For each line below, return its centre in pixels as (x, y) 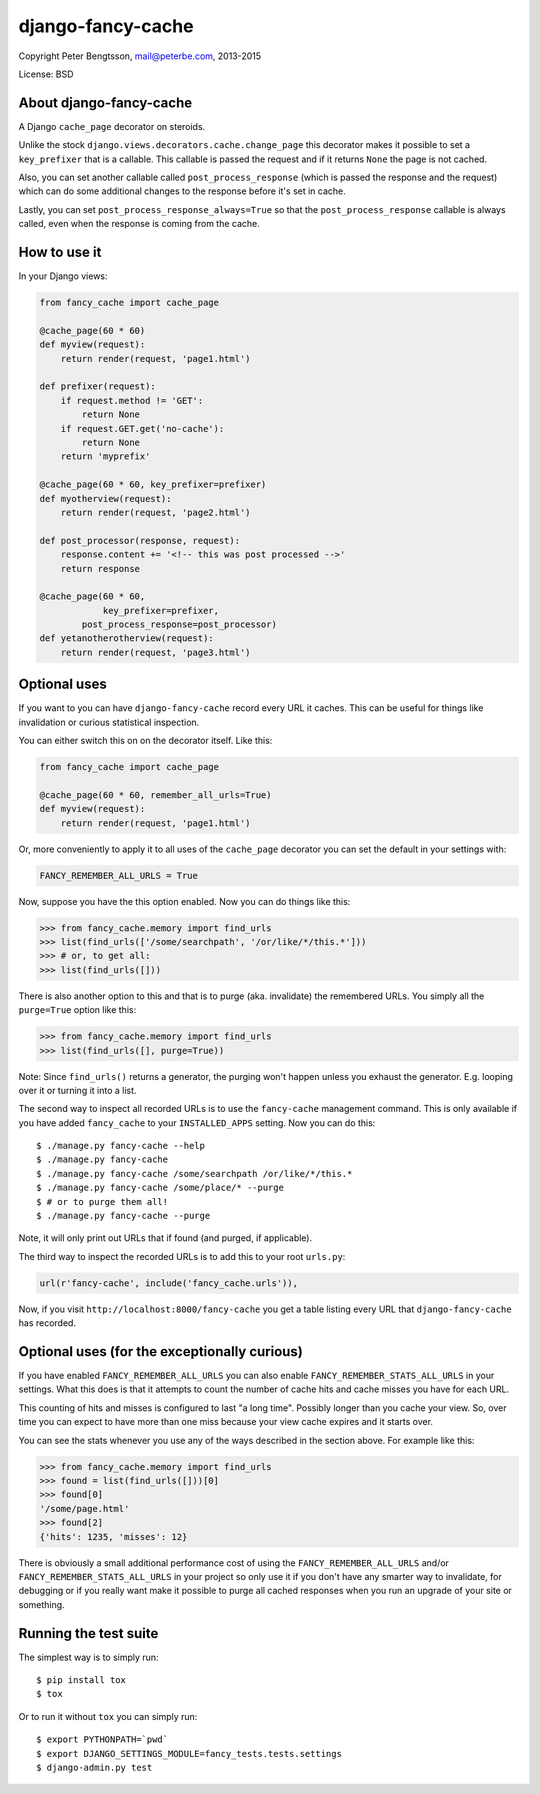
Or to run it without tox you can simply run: (108, 1716)
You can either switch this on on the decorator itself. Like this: (145, 741)
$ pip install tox (81, 1680)
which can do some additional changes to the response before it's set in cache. (182, 191)
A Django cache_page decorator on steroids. (112, 126)
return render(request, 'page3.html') (155, 652)
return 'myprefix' (105, 456)
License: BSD (46, 74)
